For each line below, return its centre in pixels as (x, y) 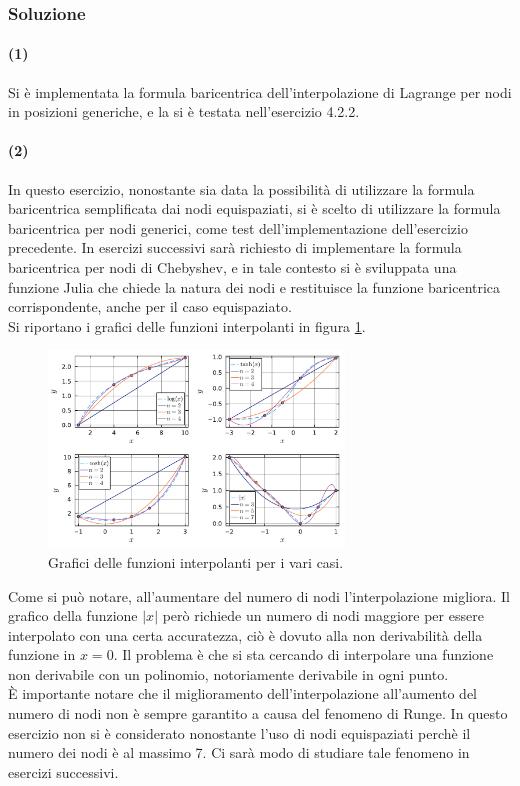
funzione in (42, 654)
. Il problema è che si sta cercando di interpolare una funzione (303, 654)
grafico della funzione (73, 615)
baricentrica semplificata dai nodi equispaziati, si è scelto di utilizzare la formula (254, 208)
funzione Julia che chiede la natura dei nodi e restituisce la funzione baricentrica (254, 286)
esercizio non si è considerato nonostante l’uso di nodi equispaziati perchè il (239, 732)
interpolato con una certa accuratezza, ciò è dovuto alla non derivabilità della (245, 634)
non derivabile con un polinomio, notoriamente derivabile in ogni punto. (228, 673)
